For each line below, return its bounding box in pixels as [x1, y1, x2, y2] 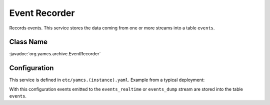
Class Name [9, 38, 47, 46]
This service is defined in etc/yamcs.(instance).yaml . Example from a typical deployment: [9, 77, 205, 83]
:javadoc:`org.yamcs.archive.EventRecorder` [9, 51, 101, 57]
